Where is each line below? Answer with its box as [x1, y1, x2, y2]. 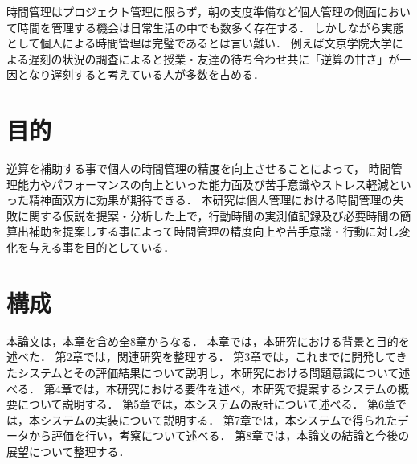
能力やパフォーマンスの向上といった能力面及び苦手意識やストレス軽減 [17, 175, 389, 192]
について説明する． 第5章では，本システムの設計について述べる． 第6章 [17, 396, 396, 413]
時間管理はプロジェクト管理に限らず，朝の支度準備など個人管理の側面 [6, 3, 378, 19]
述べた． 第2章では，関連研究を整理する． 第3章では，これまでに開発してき [6, 348, 407, 365]
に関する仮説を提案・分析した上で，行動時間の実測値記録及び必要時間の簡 [17, 207, 411, 224]
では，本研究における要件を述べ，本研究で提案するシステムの [72, 380, 398, 396]
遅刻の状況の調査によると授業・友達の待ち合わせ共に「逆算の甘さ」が [28, 50, 400, 67]
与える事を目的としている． [28, 239, 175, 256]
